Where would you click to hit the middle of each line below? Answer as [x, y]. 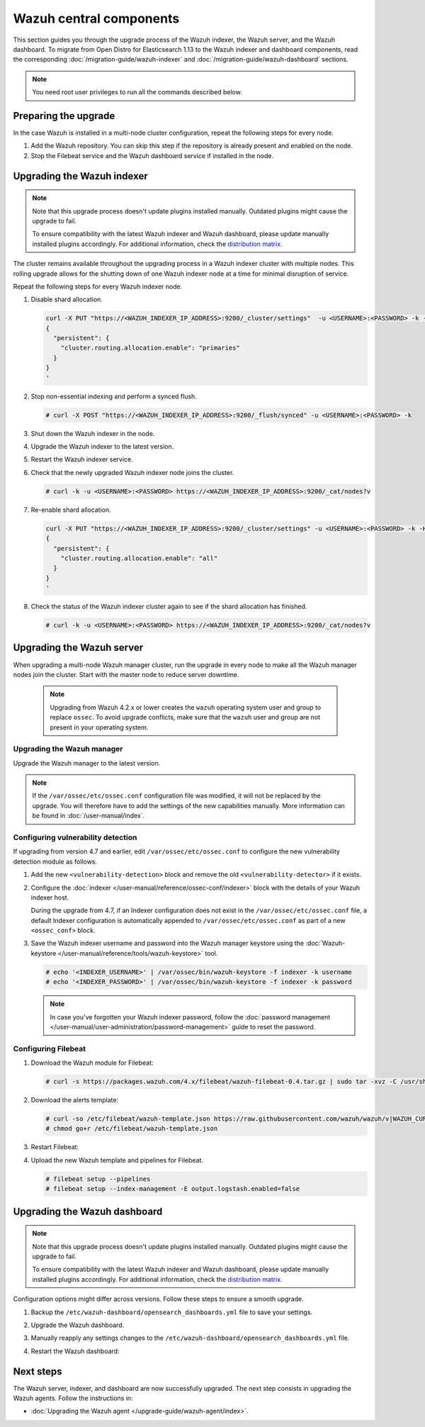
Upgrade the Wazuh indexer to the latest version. [102, 446]
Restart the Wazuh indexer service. [82, 459]
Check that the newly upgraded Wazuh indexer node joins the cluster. [132, 472]
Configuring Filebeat [50, 1048]
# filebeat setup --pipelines [98, 1179]
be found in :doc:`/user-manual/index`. [89, 816]
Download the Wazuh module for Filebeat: [92, 1063]
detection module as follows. [55, 861]
